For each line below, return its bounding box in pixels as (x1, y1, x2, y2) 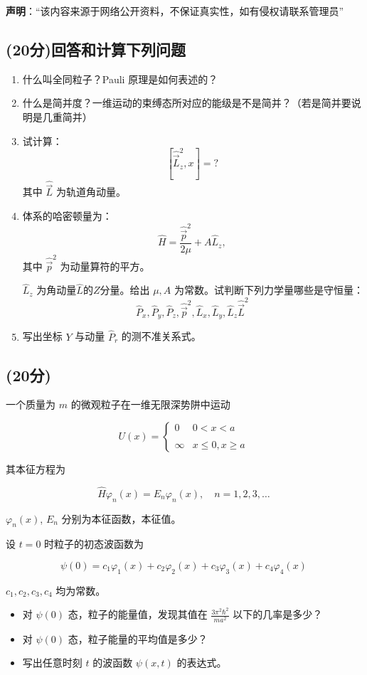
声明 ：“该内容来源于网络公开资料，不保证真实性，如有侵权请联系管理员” (6, 4, 344, 18)
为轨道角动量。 (55, 184, 126, 199)
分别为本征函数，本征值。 (61, 511, 181, 526)
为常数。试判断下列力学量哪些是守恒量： (174, 282, 363, 297)
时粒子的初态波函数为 (44, 536, 144, 551)
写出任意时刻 (22, 655, 83, 670)
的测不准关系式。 (121, 329, 201, 344)
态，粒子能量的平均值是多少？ (68, 631, 208, 646)
